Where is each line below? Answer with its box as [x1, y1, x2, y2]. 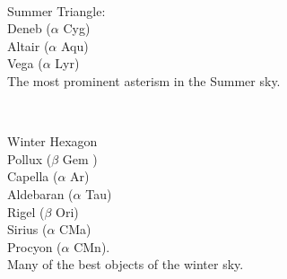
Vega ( [7, 54, 43, 73]
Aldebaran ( [7, 184, 74, 203]
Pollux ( [7, 149, 52, 168]
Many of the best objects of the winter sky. [7, 255, 244, 274]
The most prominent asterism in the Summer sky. [7, 71, 281, 90]
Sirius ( [7, 220, 48, 239]
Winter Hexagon [7, 132, 98, 151]
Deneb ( [7, 19, 51, 38]
